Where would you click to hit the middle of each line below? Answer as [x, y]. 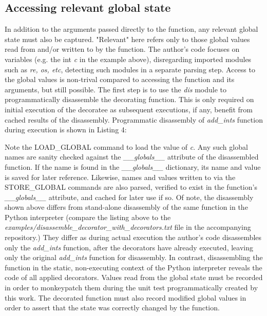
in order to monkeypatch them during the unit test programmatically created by [131, 288]
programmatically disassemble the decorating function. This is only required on [129, 99]
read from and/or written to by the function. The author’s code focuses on [122, 49]
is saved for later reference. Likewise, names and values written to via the [120, 177]
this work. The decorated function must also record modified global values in [126, 297]
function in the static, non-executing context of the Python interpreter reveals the [133, 267]
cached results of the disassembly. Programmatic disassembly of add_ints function [134, 119]
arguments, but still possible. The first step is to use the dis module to [116, 89]
